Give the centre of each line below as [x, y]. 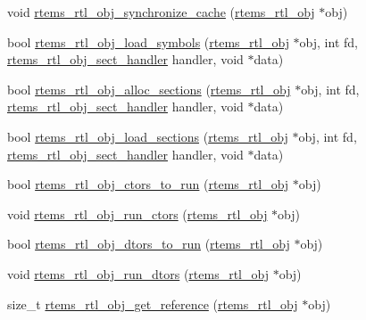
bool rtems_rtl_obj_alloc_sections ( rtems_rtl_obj [149, 89]
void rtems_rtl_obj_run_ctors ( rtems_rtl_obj [137, 213]
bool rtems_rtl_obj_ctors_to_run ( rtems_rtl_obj [148, 184]
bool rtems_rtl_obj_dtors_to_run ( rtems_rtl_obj [149, 244]
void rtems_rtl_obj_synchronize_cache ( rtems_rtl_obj [161, 12]
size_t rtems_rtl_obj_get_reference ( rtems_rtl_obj [153, 304]
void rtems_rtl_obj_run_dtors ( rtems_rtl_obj [138, 273]
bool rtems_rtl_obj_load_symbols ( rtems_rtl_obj [148, 41]
